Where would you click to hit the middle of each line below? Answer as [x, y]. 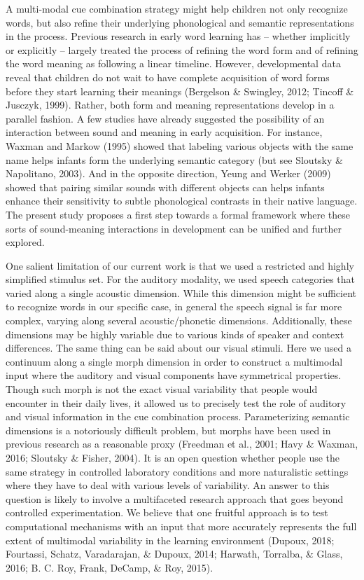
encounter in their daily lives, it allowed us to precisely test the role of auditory [176, 402]
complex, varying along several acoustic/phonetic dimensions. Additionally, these [179, 320]
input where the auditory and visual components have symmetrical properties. [174, 375]
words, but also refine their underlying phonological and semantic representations [180, 22]
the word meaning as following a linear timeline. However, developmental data [173, 63]
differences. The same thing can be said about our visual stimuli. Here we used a [179, 348]
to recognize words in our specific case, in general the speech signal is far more [174, 306]
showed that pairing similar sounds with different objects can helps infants [165, 187]
